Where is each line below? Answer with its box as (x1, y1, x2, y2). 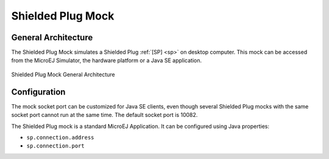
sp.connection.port (26, 143, 85, 149)
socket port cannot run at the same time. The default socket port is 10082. (11, 111, 198, 119)
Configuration (11, 87, 66, 97)
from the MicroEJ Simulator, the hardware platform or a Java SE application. (11, 57, 202, 64)
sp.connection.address (26, 134, 94, 141)
